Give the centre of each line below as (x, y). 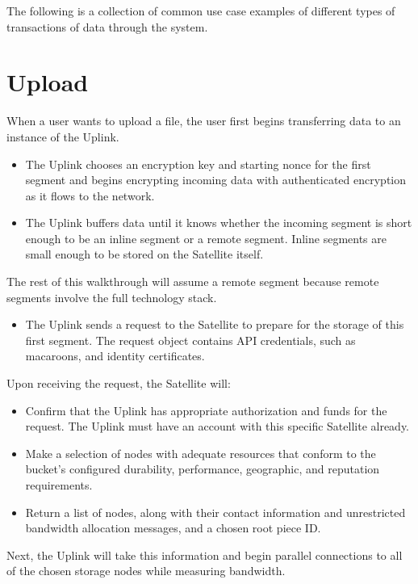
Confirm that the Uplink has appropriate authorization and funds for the (206, 410)
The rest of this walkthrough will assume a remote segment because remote (193, 281)
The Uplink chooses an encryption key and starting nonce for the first (198, 164)
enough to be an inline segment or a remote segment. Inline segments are (206, 238)
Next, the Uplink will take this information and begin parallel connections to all (205, 555)
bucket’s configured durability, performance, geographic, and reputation (203, 469)
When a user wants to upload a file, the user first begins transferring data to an (204, 121)
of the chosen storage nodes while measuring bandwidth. (146, 571)
